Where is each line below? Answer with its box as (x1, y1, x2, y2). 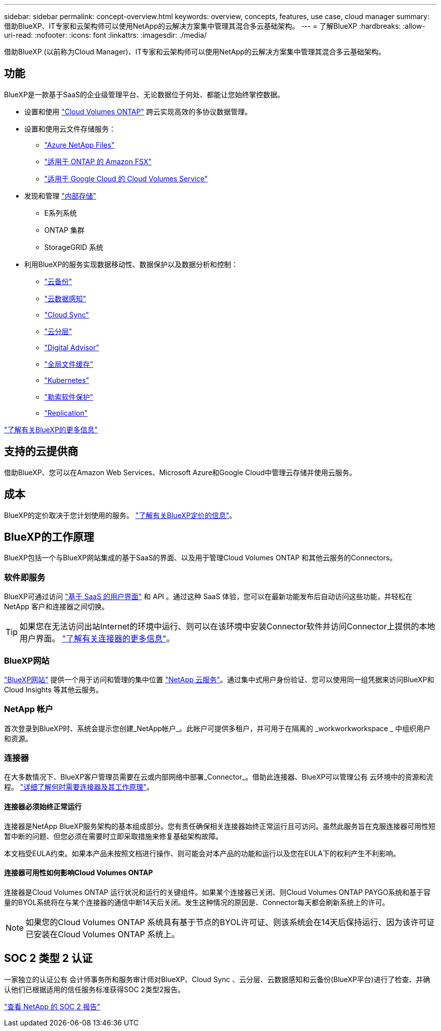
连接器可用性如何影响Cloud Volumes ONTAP (4, 868, 153, 877)
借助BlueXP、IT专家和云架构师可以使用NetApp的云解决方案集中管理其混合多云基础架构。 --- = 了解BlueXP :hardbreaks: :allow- (4, 22, 425, 30)
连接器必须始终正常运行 (4, 802, 82, 811)
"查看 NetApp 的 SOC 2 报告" (4, 1002, 101, 1011)
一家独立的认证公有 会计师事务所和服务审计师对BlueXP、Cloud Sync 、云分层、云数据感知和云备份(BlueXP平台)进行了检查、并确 (4, 975, 430, 984)
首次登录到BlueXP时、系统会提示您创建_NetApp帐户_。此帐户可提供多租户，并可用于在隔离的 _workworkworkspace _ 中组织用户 (4, 724, 430, 733)
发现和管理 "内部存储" (24, 191, 96, 200)
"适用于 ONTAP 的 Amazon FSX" (44, 157, 152, 166)
